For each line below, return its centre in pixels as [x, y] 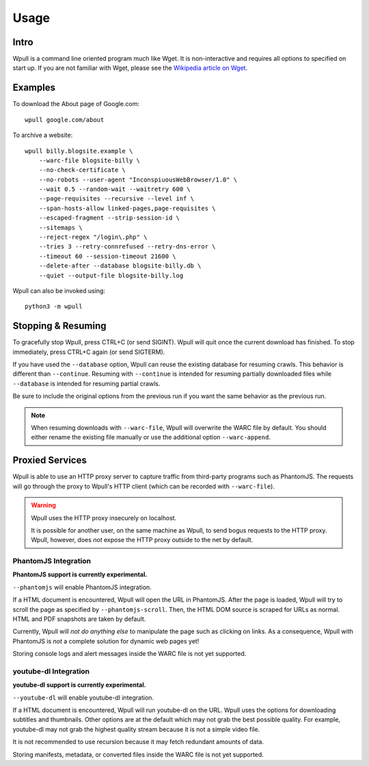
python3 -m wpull [54, 307]
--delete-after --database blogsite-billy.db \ [120, 266]
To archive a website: [43, 135]
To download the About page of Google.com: [76, 104]
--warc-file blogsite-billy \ [89, 160]
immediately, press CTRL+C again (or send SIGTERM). [89, 352]
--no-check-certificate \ [82, 170]
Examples [34, 88]
